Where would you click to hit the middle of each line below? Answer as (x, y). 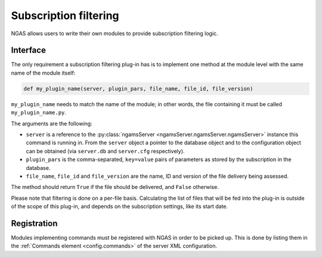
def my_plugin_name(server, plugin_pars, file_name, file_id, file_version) (138, 89)
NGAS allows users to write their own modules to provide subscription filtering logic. (114, 33)
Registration (34, 223)
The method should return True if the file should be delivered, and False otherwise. (115, 187)
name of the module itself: (43, 73)
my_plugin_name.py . (39, 113)
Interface (28, 50)
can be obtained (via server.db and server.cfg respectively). (105, 151)
